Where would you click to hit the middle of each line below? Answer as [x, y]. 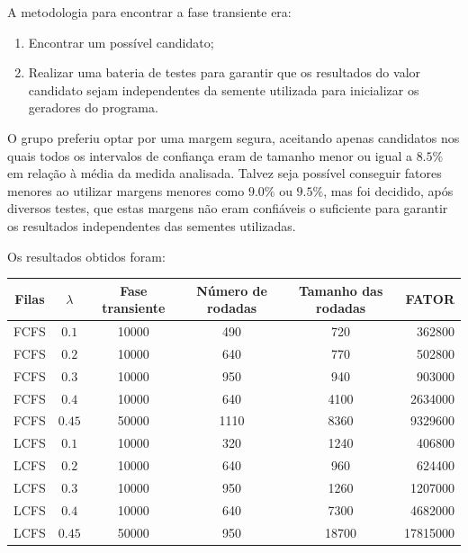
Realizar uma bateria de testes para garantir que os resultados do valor [225, 72]
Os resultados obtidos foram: [86, 256]
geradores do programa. [93, 107]
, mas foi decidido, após [388, 190]
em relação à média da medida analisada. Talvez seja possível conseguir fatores [225, 173]
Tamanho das [341, 290]
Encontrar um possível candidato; [121, 42]
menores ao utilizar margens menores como [126, 190]
